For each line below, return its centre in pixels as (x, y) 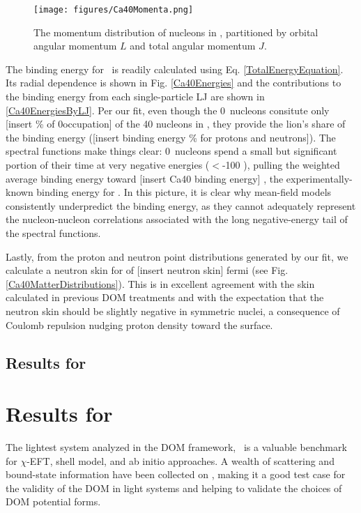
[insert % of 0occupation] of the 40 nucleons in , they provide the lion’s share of (176, 124)
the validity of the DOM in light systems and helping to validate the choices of (174, 488)
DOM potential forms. (53, 501)
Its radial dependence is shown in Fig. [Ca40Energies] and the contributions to (174, 83)
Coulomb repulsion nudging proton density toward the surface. (139, 324)
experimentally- (319, 178)
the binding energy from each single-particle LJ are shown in (135, 97)
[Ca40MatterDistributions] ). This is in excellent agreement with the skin (160, 283)
